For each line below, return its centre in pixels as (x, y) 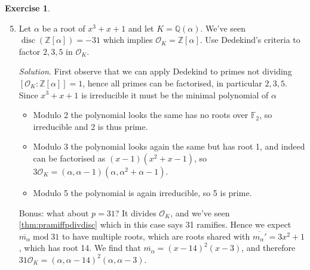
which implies (128, 40)
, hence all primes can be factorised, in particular (172, 83)
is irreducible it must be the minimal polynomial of (175, 94)
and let (141, 28)
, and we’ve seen (200, 212)
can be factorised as (69, 158)
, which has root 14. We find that (80, 248)
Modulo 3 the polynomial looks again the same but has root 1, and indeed (169, 146)
